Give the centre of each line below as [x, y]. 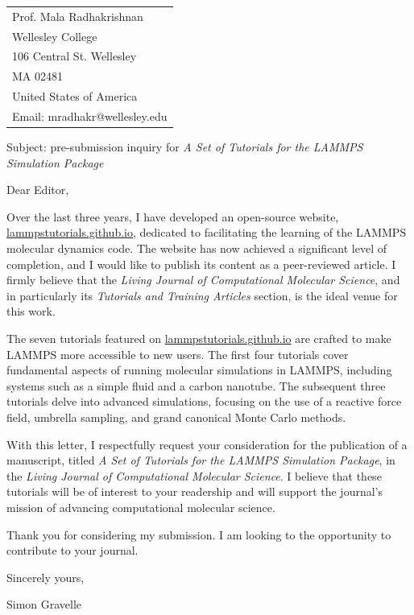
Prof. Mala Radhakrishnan [78, 16]
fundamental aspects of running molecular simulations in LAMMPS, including [199, 370]
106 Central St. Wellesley [75, 56]
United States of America [75, 96]
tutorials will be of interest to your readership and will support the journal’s [195, 491]
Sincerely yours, [46, 577]
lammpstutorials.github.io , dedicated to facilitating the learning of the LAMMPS [207, 232]
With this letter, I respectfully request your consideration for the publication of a [207, 444]
